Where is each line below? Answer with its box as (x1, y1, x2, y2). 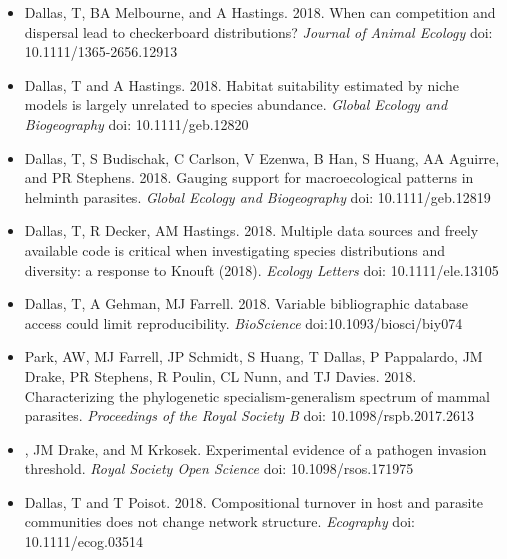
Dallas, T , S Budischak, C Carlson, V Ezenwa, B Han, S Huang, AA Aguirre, (24, 147, 500, 168)
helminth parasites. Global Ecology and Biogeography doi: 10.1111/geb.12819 (24, 186, 491, 207)
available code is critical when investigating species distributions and (24, 239, 445, 260)
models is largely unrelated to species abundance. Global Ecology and (24, 94, 448, 115)
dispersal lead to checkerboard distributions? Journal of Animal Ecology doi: (24, 21, 493, 42)
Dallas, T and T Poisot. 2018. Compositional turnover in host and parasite (24, 491, 484, 512)
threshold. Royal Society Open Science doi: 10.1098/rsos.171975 (24, 458, 414, 479)
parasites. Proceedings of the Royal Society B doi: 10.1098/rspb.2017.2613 (24, 405, 474, 426)
